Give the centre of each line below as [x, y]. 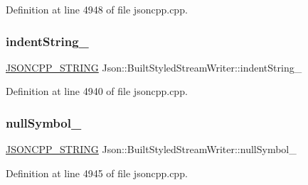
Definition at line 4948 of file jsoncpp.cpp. [97, 9]
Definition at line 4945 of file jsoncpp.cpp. [97, 173]
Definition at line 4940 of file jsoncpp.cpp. [97, 91]
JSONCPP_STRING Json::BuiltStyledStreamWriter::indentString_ [154, 67]
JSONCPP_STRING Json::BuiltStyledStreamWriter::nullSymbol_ [151, 149]
